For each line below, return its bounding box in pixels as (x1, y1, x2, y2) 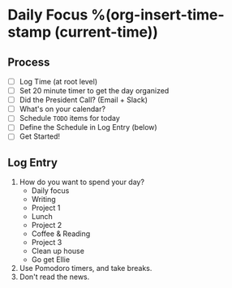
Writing (31, 195, 56, 204)
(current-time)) (54, 23, 159, 41)
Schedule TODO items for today (19, 114, 121, 123)
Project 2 (31, 221, 62, 230)
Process (7, 55, 50, 69)
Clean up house (31, 246, 84, 256)
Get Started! (19, 131, 61, 141)
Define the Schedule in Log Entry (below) (19, 123, 157, 132)
